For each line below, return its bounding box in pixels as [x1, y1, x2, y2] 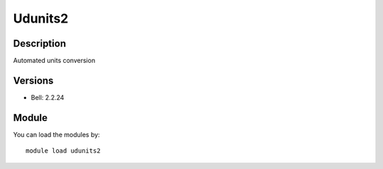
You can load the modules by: [13, 130, 101, 139]
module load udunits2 [26, 147, 101, 155]
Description [13, 37, 67, 49]
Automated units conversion [13, 57, 96, 65]
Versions [13, 74, 54, 86]
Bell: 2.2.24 [30, 93, 65, 102]
